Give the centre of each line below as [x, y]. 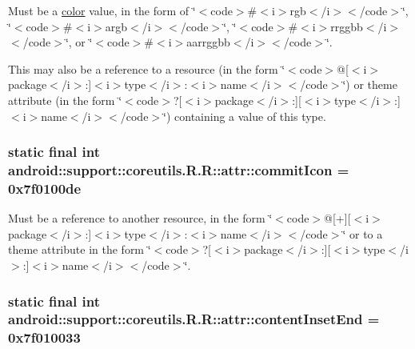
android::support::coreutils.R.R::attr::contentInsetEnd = [194, 319]
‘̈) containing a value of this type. [245, 116]
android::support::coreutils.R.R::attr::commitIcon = [179, 170]
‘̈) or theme [370, 84]
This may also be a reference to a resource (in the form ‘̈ [147, 68]
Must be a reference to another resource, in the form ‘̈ [140, 218]
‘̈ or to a [363, 233]
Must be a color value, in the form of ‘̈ [102, 10]
